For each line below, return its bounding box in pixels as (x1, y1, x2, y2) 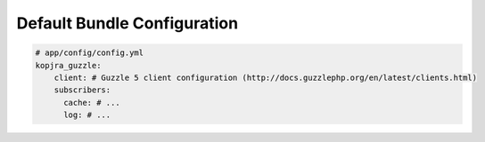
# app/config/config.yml (35, 48, 144, 58)
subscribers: (53, 85, 111, 95)
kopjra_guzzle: (35, 60, 102, 70)
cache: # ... (63, 98, 120, 107)
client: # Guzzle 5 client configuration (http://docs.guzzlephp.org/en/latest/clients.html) (53, 72, 477, 83)
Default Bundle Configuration (16, 13, 239, 33)
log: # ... (63, 110, 111, 120)
